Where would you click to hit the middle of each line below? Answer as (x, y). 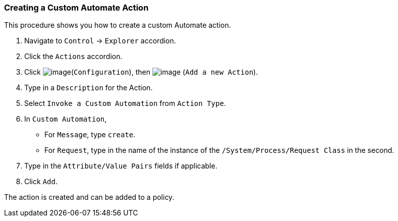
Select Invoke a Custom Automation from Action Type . (125, 103)
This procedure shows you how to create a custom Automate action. (118, 25)
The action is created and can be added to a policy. (89, 197)
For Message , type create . (90, 135)
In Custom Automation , (66, 119)
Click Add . (41, 182)
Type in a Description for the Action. (89, 88)
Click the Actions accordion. (73, 57)
